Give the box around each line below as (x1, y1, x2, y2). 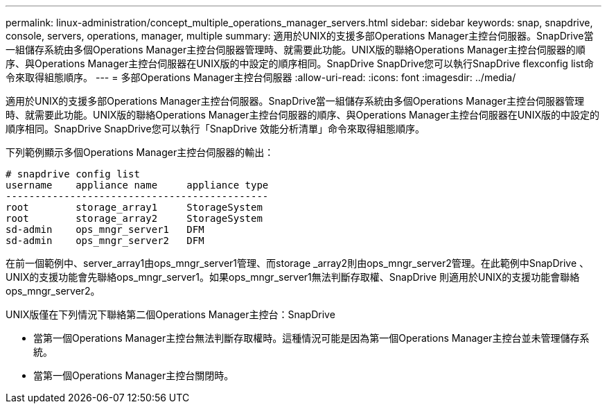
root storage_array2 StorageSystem (6, 213, 263, 224)
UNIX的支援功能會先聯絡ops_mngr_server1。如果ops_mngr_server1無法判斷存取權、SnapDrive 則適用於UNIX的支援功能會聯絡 (6, 271, 580, 283)
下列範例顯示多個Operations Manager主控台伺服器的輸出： (6, 146, 274, 158)
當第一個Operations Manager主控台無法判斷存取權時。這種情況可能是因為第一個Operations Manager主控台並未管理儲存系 (33, 332, 590, 344)
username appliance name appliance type (6, 180, 269, 191)
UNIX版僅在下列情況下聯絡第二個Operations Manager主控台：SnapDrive (6, 308, 335, 320)
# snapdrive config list (6, 168, 140, 180)
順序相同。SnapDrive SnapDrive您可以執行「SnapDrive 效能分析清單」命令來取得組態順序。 (6, 123, 425, 134)
